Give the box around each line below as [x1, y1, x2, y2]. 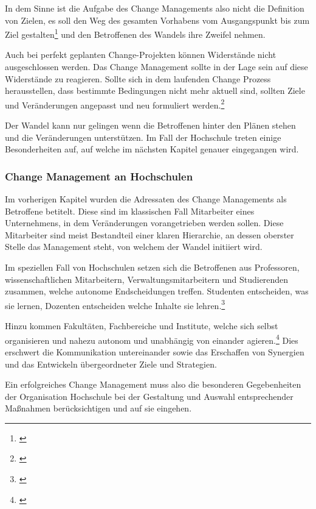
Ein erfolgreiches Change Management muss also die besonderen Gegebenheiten [5, 378, 301, 391]
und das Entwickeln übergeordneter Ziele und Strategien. [5, 357, 217, 370]
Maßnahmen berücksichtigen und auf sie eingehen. [5, 402, 192, 415]
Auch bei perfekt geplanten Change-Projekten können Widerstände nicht [5, 48, 276, 61]
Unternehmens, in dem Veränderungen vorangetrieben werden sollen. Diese [5, 216, 284, 229]
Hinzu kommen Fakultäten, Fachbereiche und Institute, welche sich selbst [5, 319, 278, 332]
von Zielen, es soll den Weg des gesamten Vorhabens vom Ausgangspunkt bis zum [5, 13, 310, 26]
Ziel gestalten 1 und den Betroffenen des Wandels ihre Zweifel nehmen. [5, 26, 266, 40]
